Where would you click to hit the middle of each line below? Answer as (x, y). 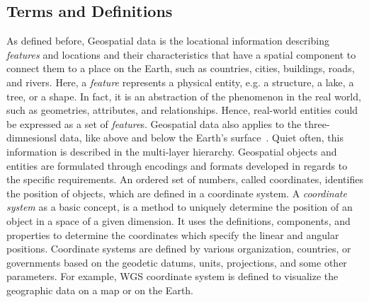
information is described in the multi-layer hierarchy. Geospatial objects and (172, 151)
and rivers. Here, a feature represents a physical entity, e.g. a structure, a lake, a (180, 82)
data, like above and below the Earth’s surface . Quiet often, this (201, 138)
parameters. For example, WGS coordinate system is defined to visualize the (172, 276)
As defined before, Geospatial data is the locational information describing (168, 41)
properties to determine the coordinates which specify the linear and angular (173, 234)
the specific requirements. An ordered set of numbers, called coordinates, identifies (185, 179)
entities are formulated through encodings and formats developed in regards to (177, 165)
